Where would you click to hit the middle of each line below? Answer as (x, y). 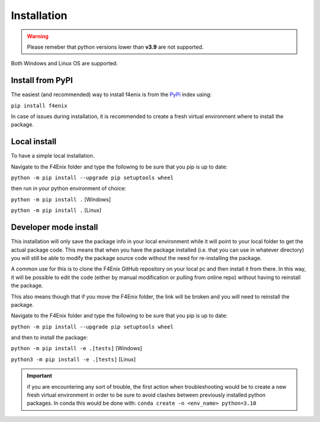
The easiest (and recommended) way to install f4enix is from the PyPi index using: (111, 94)
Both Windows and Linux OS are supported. (64, 64)
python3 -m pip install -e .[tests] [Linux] (73, 359)
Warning (38, 36)
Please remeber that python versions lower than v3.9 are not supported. (115, 47)
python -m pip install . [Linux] (56, 210)
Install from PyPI (42, 80)
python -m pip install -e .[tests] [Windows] (76, 348)
